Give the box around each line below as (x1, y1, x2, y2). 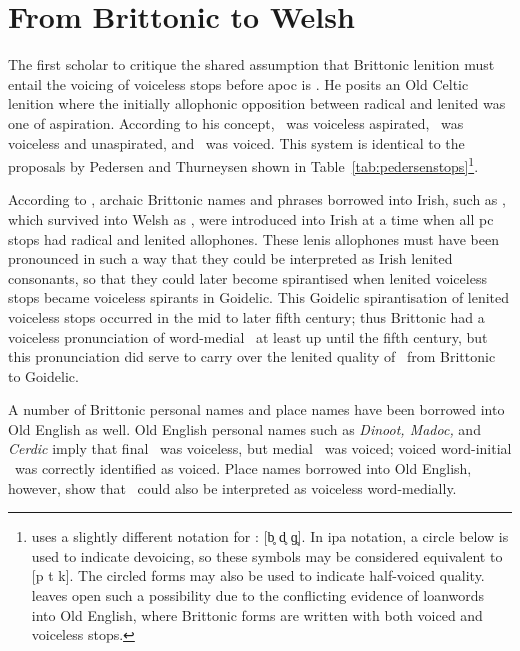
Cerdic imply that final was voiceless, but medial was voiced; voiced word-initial (8, 438, 512, 459)
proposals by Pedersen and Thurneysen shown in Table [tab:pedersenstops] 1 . (8, 153, 479, 176)
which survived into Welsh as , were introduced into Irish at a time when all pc (8, 208, 494, 229)
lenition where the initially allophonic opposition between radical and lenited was (8, 93, 506, 114)
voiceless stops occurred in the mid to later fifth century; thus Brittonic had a (8, 306, 485, 327)
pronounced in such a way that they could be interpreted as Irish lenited (8, 248, 453, 269)
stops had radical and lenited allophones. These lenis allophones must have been (8, 228, 499, 249)
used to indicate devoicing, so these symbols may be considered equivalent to (31, 545, 503, 566)
